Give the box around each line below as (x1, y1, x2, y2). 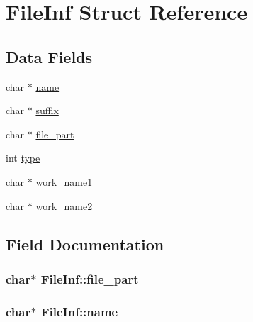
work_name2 (35, 198, 93, 213)
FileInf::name (40, 302, 118, 320)
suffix (35, 103, 59, 118)
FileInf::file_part (40, 270, 139, 287)
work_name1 (35, 174, 93, 189)
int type (6, 150, 40, 165)
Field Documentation (6, 233, 164, 255)
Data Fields (6, 45, 93, 67)
